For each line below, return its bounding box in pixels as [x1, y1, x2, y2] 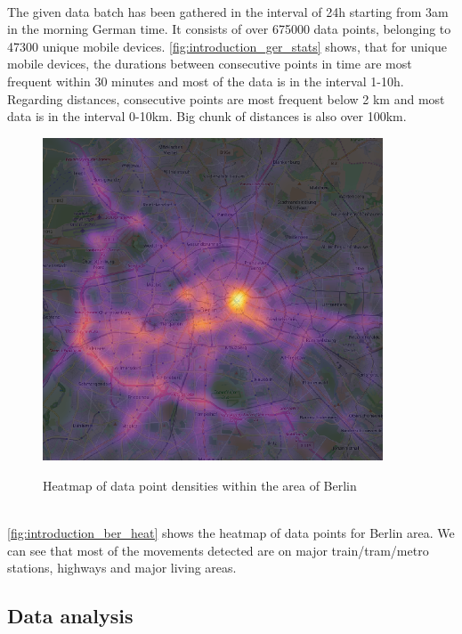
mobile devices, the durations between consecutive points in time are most [7, 54, 412, 73]
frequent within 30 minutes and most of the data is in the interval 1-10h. [7, 71, 404, 90]
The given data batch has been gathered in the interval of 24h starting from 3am [7, 2, 449, 20]
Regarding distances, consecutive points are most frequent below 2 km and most [7, 89, 445, 108]
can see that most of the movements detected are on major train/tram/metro [7, 541, 429, 559]
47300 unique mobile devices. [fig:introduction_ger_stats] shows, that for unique [7, 37, 448, 55]
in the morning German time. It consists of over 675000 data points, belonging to [7, 20, 451, 38]
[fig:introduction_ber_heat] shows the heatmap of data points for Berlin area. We [7, 524, 455, 542]
